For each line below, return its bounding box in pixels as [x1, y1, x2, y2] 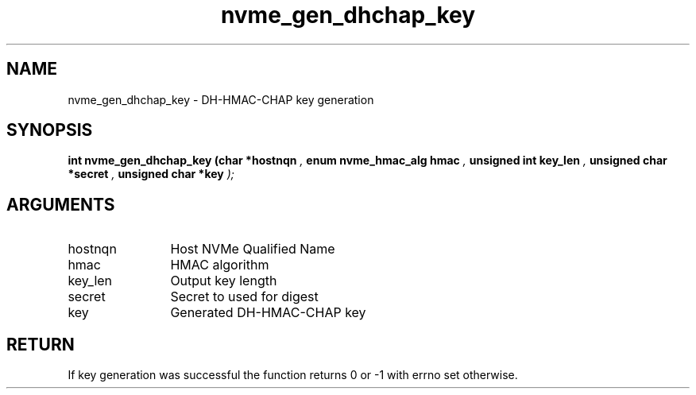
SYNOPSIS [6, 120, 93, 141]
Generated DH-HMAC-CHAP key [170, 304, 366, 321]
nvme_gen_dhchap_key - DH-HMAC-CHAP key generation [68, 92, 374, 106]
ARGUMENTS [6, 194, 115, 215]
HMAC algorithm [170, 257, 269, 273]
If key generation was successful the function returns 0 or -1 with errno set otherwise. [68, 368, 518, 382]
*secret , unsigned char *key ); [68, 167, 234, 181]
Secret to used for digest [170, 289, 319, 305]
